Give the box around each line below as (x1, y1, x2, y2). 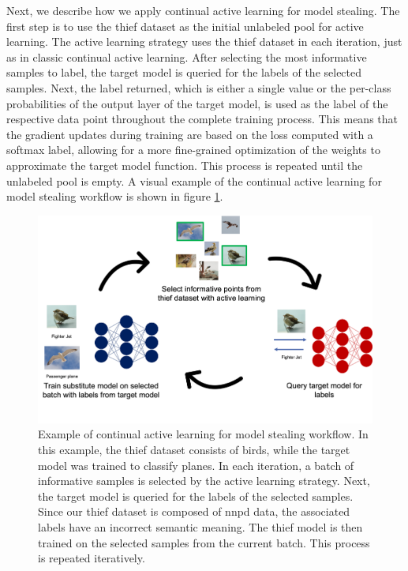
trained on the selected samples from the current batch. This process (38, 534, 370, 550)
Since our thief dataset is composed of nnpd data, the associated (38, 503, 350, 520)
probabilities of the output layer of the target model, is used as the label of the (6, 95, 388, 111)
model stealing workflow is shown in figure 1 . (6, 188, 223, 205)
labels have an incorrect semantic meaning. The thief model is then (38, 519, 363, 535)
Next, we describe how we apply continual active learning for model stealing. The (6, 2, 400, 18)
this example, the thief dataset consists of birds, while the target (38, 441, 350, 458)
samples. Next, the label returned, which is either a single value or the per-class (6, 79, 391, 96)
